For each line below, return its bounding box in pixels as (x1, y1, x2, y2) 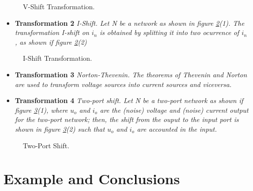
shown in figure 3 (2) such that (15, 123, 105, 134)
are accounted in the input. (137, 123, 217, 134)
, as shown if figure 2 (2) (15, 36, 87, 47)
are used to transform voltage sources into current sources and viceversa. (15, 79, 232, 89)
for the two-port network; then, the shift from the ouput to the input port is (15, 114, 239, 124)
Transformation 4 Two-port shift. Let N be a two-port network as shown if (15, 95, 243, 105)
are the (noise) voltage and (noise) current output (100, 104, 249, 115)
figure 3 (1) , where (15, 104, 68, 115)
